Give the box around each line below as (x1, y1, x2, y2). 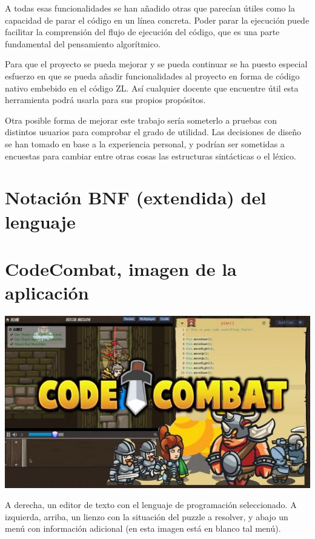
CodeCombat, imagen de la (5, 256, 237, 281)
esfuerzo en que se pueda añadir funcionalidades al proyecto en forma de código (5, 69, 300, 82)
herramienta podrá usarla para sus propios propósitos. (5, 93, 206, 106)
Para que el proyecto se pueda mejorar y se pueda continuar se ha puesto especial (5, 58, 308, 70)
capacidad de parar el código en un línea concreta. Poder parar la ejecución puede (5, 13, 310, 26)
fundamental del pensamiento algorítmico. (5, 37, 161, 50)
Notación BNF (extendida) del (5, 185, 267, 210)
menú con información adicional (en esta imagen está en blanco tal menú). (5, 522, 281, 535)
